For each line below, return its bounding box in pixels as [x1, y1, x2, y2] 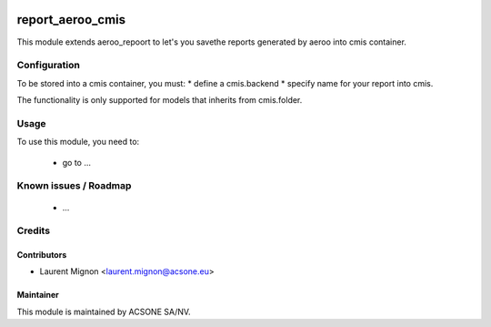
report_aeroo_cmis [16, 12, 126, 27]
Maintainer [16, 290, 59, 301]
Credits [16, 224, 50, 237]
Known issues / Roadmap [16, 179, 132, 192]
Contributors [16, 250, 67, 261]
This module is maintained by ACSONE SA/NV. [16, 306, 191, 317]
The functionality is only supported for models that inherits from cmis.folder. [16, 95, 303, 106]
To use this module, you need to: [16, 137, 140, 148]
